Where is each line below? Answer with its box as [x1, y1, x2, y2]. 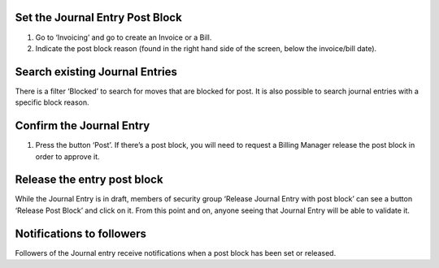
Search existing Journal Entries [15, 65, 178, 79]
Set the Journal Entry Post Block [15, 11, 182, 24]
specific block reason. [15, 97, 89, 107]
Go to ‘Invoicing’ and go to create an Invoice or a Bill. [35, 32, 212, 42]
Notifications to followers [15, 227, 146, 240]
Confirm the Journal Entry [15, 119, 150, 133]
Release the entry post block [15, 173, 163, 187]
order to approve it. [35, 151, 101, 162]
